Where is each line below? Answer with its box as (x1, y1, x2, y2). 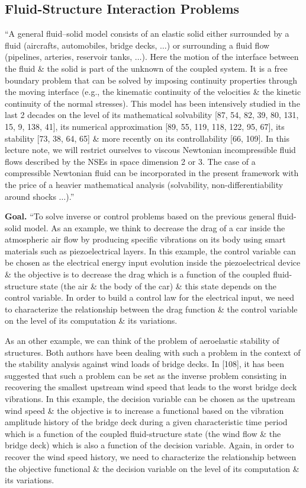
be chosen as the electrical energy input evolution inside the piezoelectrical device (5, 256, 301, 269)
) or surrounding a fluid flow (166, 39, 270, 51)
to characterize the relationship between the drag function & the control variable (5, 302, 298, 315)
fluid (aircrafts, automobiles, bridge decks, (5, 39, 157, 51)
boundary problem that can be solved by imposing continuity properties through (5, 74, 298, 86)
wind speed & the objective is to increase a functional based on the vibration (5, 404, 284, 416)
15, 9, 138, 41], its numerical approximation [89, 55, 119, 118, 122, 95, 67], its (5, 120, 285, 132)
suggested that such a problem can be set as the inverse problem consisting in (5, 369, 287, 381)
